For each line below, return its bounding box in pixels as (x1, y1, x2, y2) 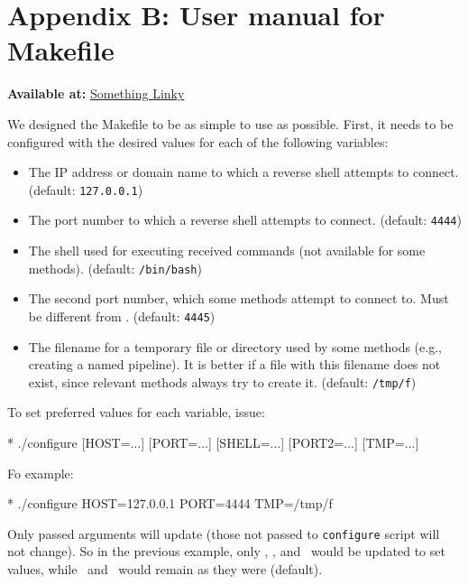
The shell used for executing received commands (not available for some (28, 241, 426, 259)
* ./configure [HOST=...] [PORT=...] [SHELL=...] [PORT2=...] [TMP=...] (7, 432, 419, 451)
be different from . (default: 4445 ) (28, 306, 216, 325)
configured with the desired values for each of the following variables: (7, 132, 389, 151)
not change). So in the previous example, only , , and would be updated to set (7, 542, 445, 561)
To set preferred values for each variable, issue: (7, 403, 265, 422)
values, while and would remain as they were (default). (7, 559, 323, 578)
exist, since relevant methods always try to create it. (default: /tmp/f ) (28, 372, 417, 391)
